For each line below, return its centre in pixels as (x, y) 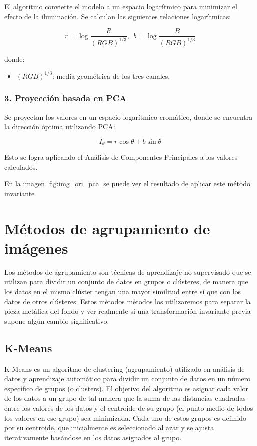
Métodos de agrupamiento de (107, 228)
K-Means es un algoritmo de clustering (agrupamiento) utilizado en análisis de (124, 369)
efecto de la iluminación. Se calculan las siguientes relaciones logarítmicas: (118, 16)
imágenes (36, 247)
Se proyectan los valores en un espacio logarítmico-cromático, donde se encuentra (128, 117)
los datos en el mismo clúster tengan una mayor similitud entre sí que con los (123, 291)
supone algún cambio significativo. (57, 320)
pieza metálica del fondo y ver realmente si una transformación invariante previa (127, 311)
